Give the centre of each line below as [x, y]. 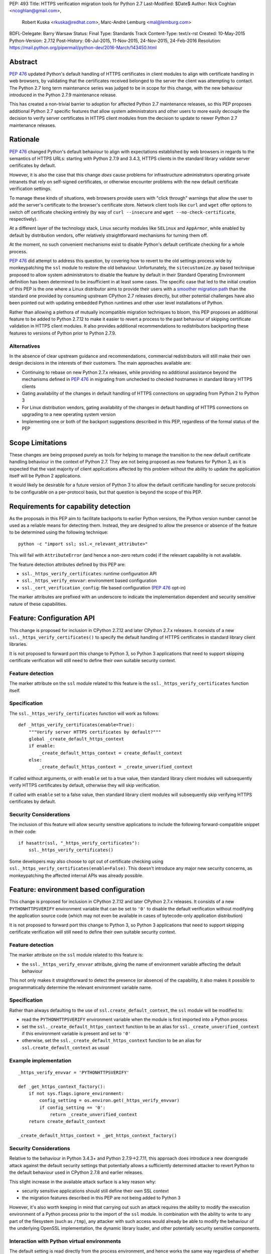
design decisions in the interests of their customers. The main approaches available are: [100, 363]
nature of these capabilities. [38, 604]
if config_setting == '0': [73, 1108]
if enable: [42, 746]
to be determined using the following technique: [59, 532]
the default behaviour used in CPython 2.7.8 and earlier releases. [76, 1172]
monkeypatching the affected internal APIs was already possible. [76, 875]
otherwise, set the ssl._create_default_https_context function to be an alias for [112, 1040]
